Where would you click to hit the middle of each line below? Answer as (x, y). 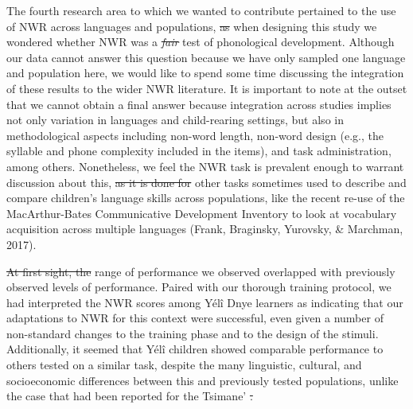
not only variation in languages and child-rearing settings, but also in (175, 120)
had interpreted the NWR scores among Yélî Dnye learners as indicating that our (205, 302)
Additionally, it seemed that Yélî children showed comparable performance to (195, 349)
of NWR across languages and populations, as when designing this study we (192, 26)
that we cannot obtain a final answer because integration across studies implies (199, 104)
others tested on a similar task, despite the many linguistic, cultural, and (184, 365)
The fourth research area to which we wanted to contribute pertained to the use (201, 10)
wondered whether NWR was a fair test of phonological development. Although (201, 42)
